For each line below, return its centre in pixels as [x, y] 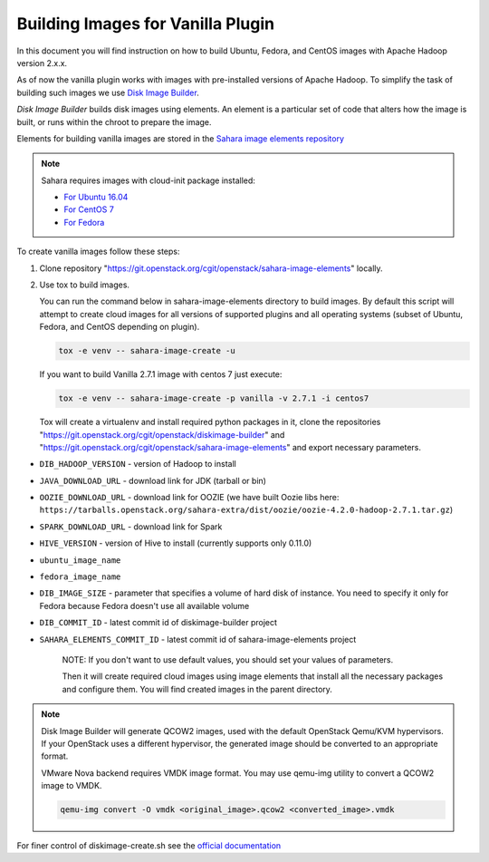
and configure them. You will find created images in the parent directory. [197, 689]
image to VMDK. [72, 786]
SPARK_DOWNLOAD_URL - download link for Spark [131, 527]
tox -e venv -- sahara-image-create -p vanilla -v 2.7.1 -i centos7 [214, 398]
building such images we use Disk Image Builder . [108, 92]
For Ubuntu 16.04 [96, 197]
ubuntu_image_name [80, 560]
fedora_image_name [80, 577]
